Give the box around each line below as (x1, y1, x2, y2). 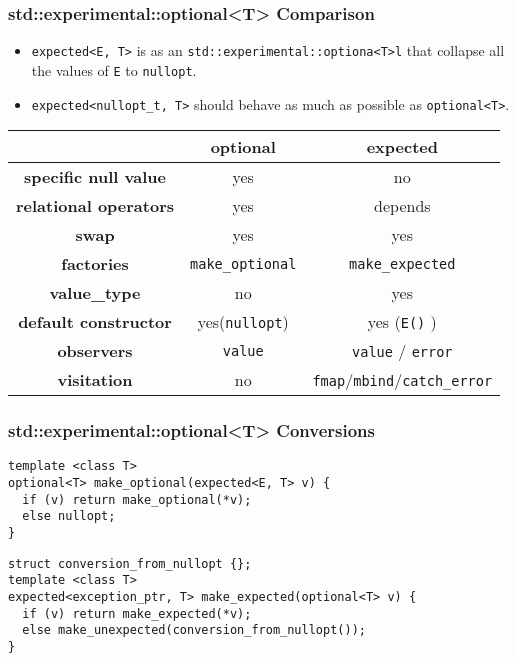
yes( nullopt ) (197, 310, 289, 334)
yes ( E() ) (367, 310, 437, 334)
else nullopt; (22, 509, 116, 524)
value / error (352, 339, 453, 363)
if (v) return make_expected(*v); (22, 606, 252, 621)
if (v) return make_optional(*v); (22, 492, 252, 507)
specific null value (24, 165, 166, 189)
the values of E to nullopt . (31, 59, 197, 80)
